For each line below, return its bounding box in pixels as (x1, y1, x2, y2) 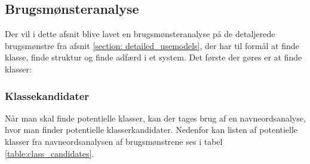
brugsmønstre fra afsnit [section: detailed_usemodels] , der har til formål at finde (5, 39, 299, 51)
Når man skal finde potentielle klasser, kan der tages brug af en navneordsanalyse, (5, 111, 306, 124)
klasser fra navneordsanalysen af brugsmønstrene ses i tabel (5, 135, 223, 147)
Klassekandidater (5, 88, 90, 103)
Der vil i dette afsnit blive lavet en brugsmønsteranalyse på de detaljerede (5, 28, 275, 40)
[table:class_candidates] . (5, 147, 94, 159)
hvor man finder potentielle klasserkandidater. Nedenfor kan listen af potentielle (5, 123, 298, 136)
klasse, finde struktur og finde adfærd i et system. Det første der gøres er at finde (5, 51, 302, 63)
